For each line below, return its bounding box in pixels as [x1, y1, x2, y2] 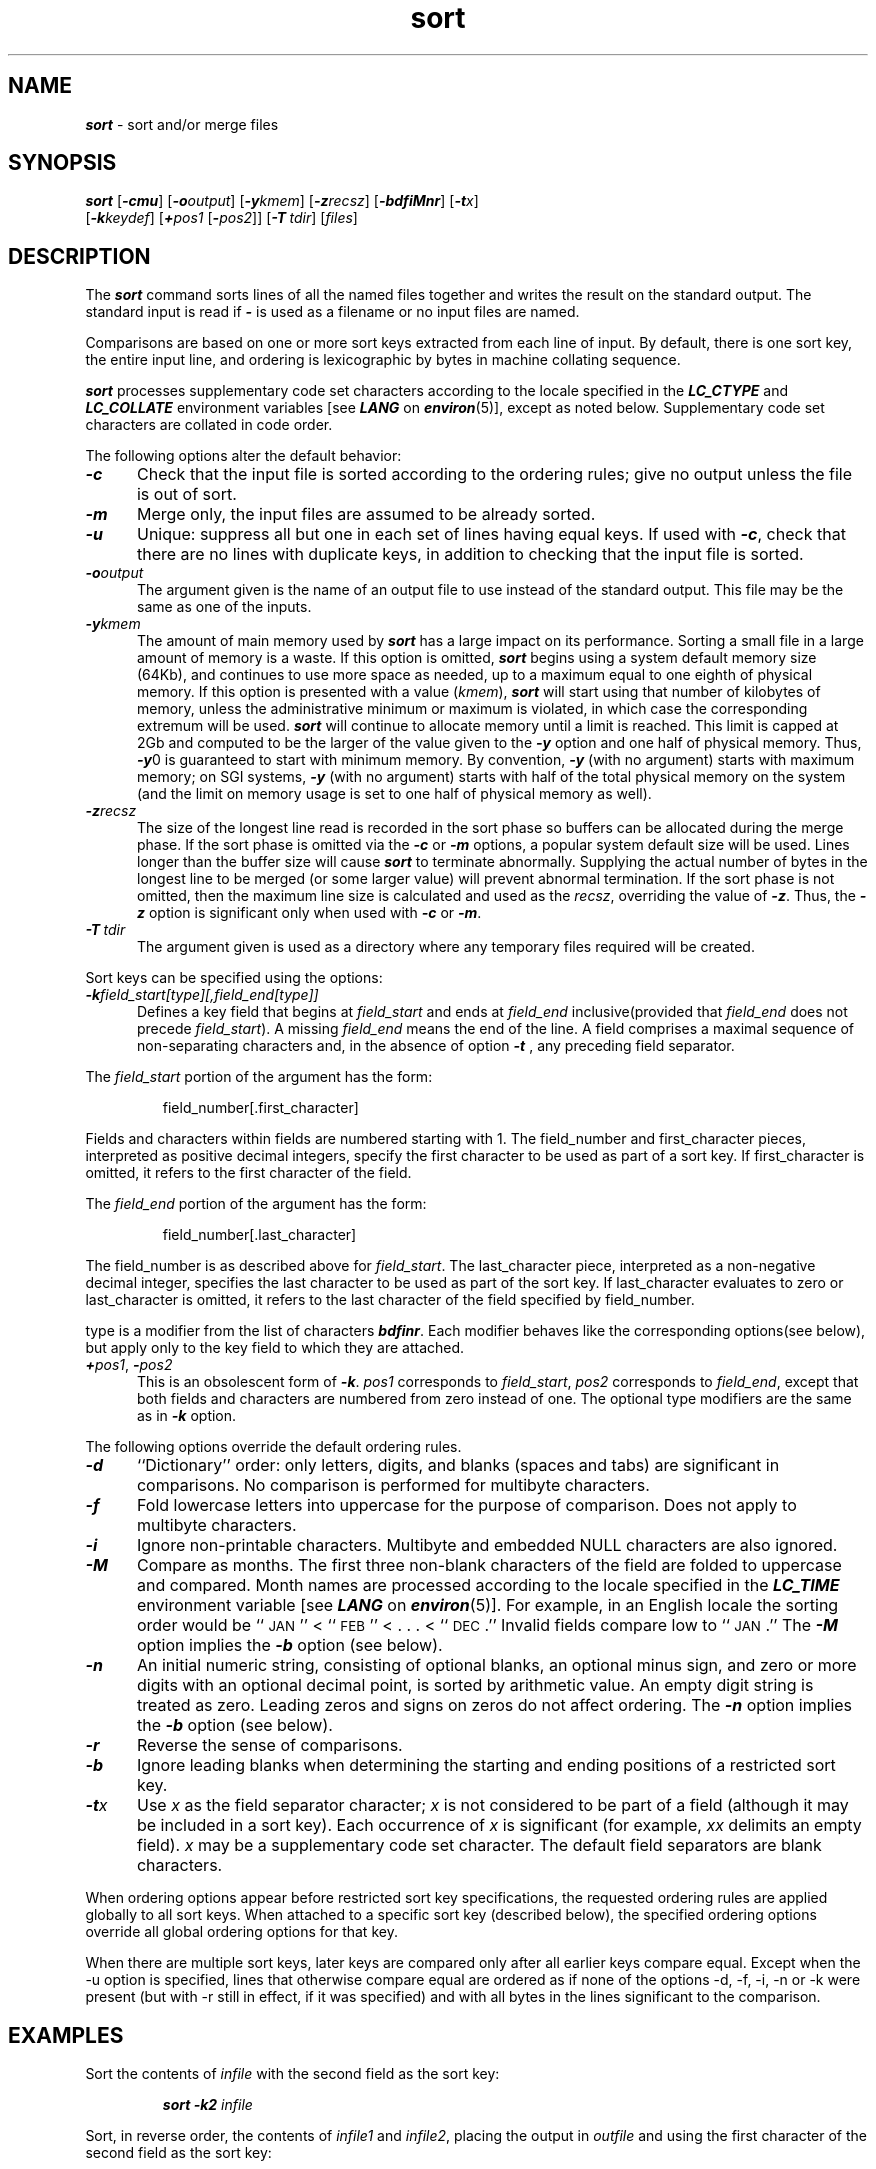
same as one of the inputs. [137, 598, 312, 616]
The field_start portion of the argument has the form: [85, 1068, 433, 1086]
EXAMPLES [8, 2022, 124, 2048]
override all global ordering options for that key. [85, 1923, 398, 1941]
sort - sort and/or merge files [85, 115, 279, 133]
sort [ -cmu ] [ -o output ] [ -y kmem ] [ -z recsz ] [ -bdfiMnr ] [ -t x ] [85, 192, 479, 210]
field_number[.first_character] [162, 1099, 359, 1117]
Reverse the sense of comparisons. [136, 1735, 403, 1756]
